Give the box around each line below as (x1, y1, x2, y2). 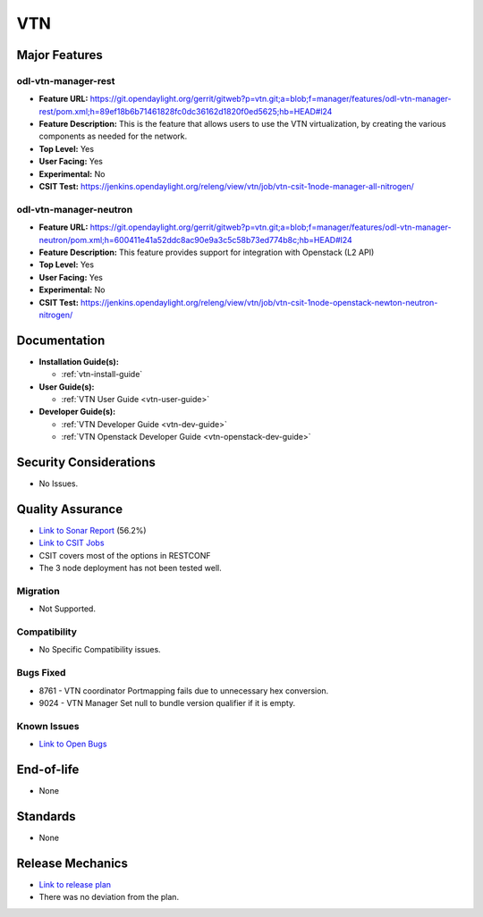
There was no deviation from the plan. (38, 892, 179, 903)
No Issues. (38, 478, 79, 489)
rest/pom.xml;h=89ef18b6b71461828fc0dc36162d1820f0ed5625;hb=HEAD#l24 (38, 105, 333, 116)
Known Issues (16, 719, 80, 732)
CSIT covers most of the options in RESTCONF (38, 550, 211, 560)
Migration (16, 585, 60, 597)
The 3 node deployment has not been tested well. (38, 563, 223, 574)
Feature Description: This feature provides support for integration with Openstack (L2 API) (38, 247, 375, 257)
